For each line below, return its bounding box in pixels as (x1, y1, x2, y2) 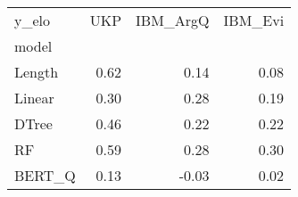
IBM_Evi (223, 10, 285, 30)
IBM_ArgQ (136, 10, 210, 30)
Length (14, 62, 59, 82)
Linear (14, 87, 54, 108)
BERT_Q (14, 165, 76, 185)
